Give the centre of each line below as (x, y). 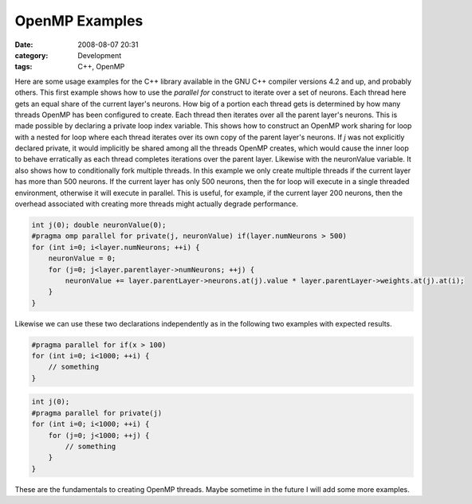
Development (100, 55)
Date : (24, 45)
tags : (24, 67)
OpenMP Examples (79, 21)
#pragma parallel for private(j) (97, 413)
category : (31, 55)
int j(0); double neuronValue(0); (99, 225)
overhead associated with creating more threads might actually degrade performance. (156, 204)
